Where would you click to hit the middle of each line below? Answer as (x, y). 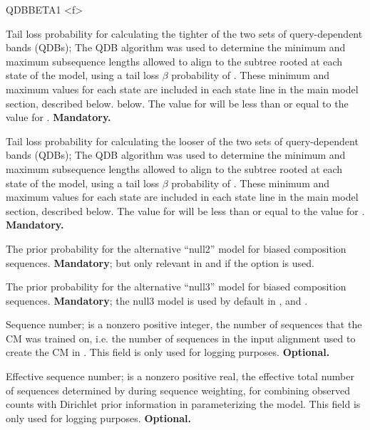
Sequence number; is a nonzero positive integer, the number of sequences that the (184, 324)
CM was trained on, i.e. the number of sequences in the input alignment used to (181, 338)
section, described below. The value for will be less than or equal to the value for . (185, 210)
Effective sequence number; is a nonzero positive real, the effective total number (180, 376)
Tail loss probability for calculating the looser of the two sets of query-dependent (182, 141)
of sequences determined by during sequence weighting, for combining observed (178, 390)
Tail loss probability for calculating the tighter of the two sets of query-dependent (184, 33)
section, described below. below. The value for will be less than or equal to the (177, 103)
